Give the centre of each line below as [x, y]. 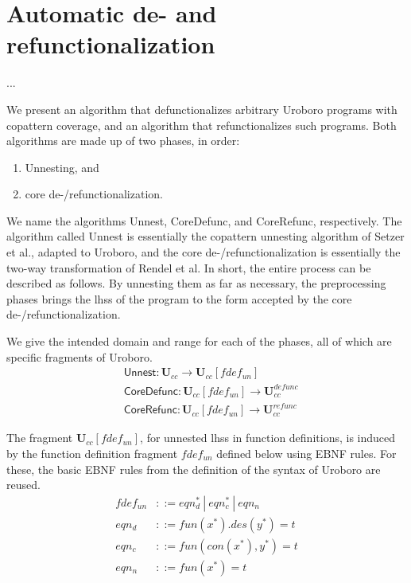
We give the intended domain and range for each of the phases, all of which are [199, 341]
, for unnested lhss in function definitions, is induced [268, 438]
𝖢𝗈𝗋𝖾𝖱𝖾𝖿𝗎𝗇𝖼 [150, 411]
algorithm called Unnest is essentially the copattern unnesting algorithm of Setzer [205, 236]
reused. [23, 485]
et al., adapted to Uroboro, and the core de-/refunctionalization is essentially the [204, 252]
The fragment [40, 438]
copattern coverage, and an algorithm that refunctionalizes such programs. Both [202, 125]
